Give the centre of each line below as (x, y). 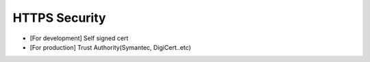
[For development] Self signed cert (79, 38)
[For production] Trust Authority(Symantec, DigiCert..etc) (110, 47)
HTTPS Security (59, 18)
